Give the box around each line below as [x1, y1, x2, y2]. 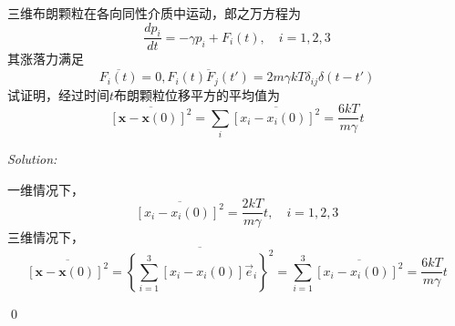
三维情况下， [7, 228, 84, 247]
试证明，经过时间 [7, 85, 109, 104]
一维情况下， [7, 179, 84, 199]
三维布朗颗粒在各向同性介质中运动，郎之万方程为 [7, 4, 301, 22]
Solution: [7, 149, 57, 168]
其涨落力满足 [7, 49, 84, 68]
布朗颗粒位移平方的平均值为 [114, 85, 281, 104]
